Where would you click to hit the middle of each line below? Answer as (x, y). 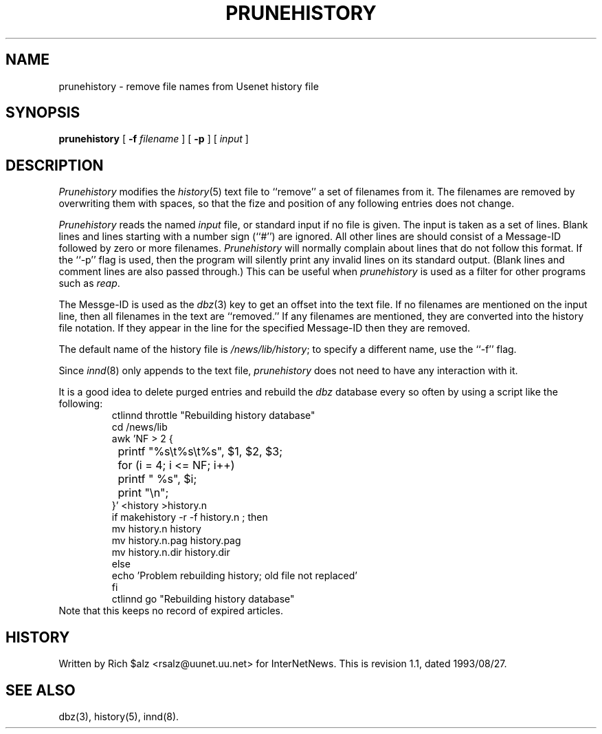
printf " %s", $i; (157, 479)
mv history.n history (156, 529)
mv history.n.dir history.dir (171, 552)
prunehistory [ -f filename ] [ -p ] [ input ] (154, 139)
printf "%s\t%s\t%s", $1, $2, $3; (200, 452)
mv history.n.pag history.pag (176, 541)
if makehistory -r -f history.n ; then (190, 517)
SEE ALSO (41, 690)
